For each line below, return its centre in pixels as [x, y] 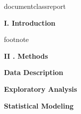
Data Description [34, 72]
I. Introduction [30, 22]
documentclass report [35, 6]
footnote [16, 39]
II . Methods [26, 56]
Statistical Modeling [39, 105]
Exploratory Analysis [40, 89]
